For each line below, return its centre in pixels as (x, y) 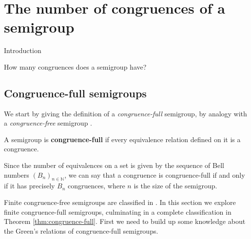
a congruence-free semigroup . (48, 123)
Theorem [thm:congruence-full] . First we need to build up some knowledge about (125, 221)
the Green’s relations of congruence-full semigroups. (81, 230)
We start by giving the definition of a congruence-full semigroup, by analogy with (125, 113)
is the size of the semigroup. (175, 186)
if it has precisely (29, 186)
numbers (17, 175)
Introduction (23, 50)
